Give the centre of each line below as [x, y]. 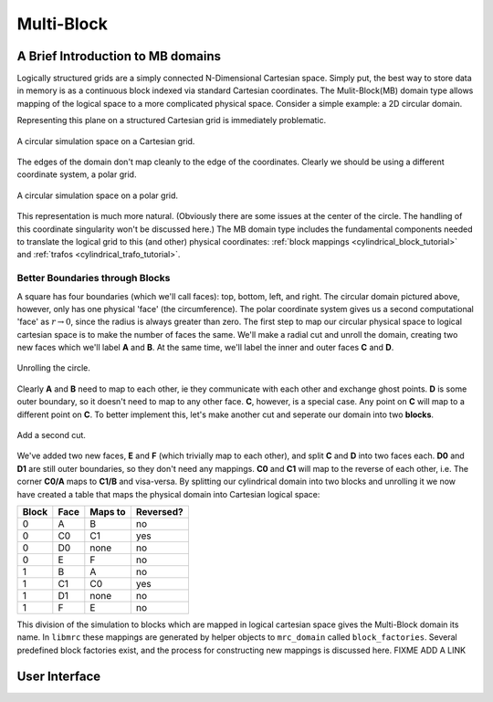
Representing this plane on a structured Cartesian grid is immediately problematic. [172, 120]
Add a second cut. [52, 435]
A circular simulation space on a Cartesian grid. [106, 141]
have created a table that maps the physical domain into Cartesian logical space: [168, 494]
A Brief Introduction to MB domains [119, 56]
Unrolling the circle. [54, 368]
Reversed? [159, 511]
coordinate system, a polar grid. [77, 174]
